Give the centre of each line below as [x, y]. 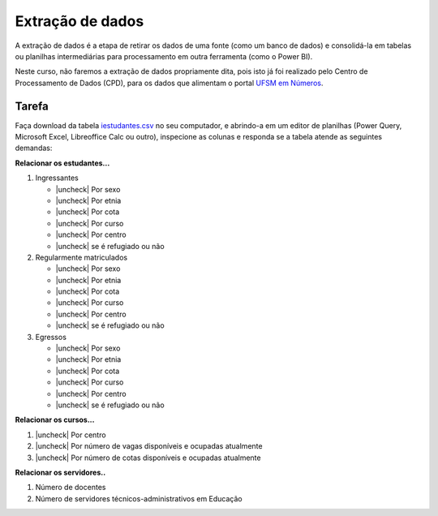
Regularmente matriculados [82, 257]
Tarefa [32, 106]
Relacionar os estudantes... [62, 163]
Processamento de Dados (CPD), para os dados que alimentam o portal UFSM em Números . [169, 83]
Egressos [51, 337]
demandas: [34, 148]
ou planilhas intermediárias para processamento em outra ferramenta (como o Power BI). [164, 56]
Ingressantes [57, 178]
